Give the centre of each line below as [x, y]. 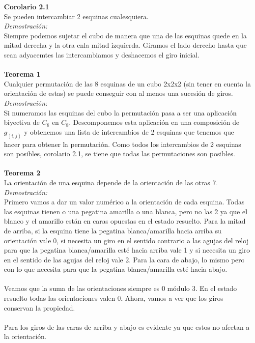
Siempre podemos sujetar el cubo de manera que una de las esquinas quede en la [125, 35]
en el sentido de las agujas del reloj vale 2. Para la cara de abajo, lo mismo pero [124, 259]
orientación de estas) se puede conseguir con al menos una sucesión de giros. [119, 93]
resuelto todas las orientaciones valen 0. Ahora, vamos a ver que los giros [114, 298]
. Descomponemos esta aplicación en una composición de [154, 122]
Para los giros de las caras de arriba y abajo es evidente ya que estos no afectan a [127, 327]
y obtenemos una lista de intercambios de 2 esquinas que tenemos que [129, 131]
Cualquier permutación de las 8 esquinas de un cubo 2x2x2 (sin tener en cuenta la [127, 83]
